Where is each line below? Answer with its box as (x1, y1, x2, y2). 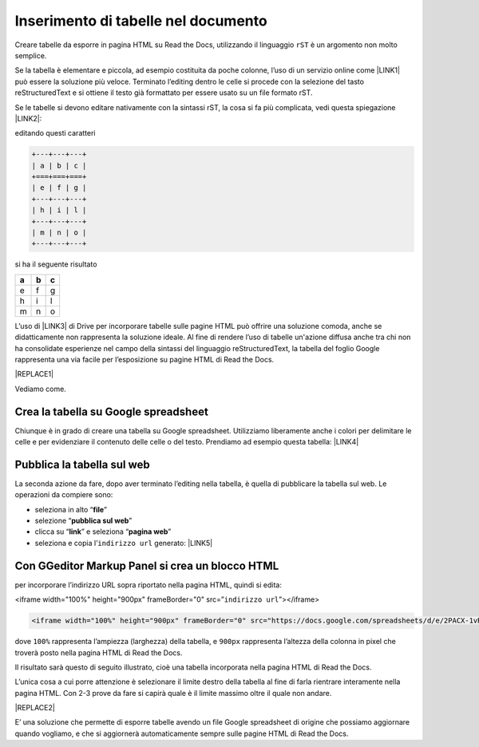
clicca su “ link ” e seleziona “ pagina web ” (34, 527, 172, 536)
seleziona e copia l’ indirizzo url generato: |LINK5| (34, 538, 213, 547)
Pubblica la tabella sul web (14, 457, 151, 471)
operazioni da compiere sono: (14, 490, 113, 500)
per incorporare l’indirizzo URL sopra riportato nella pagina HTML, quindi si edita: (14, 579, 283, 590)
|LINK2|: (14, 113, 42, 123)
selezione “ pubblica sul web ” (34, 516, 133, 526)
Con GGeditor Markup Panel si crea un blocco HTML (14, 559, 279, 572)
